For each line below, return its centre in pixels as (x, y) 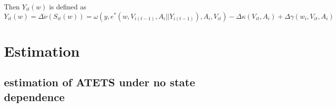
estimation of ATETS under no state (100, 82)
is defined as (68, 6)
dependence (34, 96)
